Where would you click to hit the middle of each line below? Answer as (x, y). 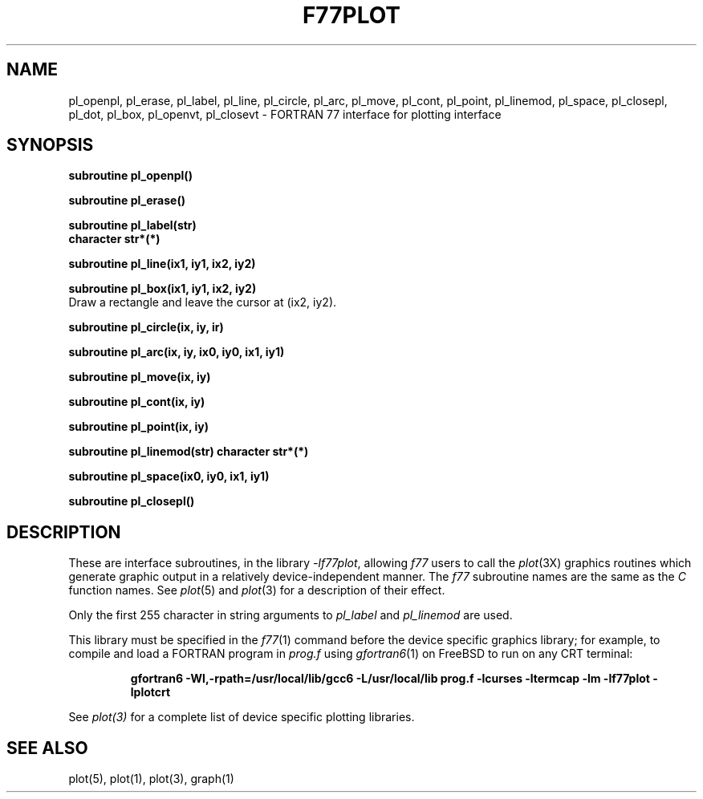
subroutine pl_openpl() (130, 176)
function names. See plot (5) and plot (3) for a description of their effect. (257, 590)
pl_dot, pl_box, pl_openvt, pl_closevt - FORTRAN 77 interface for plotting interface (285, 114)
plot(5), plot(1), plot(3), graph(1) (151, 779)
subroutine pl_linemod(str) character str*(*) (189, 452)
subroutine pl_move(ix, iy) (140, 377)
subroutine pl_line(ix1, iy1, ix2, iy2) (162, 264)
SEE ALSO (47, 748)
